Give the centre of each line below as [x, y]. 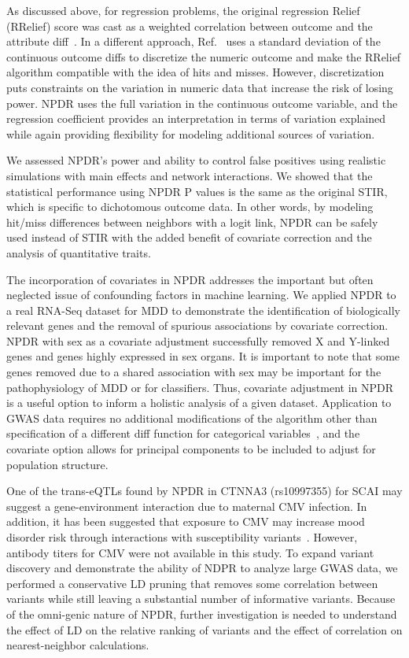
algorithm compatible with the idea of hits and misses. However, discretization [195, 72]
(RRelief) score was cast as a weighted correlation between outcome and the [190, 26]
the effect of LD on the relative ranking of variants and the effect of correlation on [204, 629]
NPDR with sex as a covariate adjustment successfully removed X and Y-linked [198, 340]
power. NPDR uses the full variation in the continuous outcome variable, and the [202, 103]
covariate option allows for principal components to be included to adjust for [191, 449]
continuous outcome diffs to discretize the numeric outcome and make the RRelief [204, 56]
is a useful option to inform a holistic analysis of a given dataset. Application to [199, 403]
